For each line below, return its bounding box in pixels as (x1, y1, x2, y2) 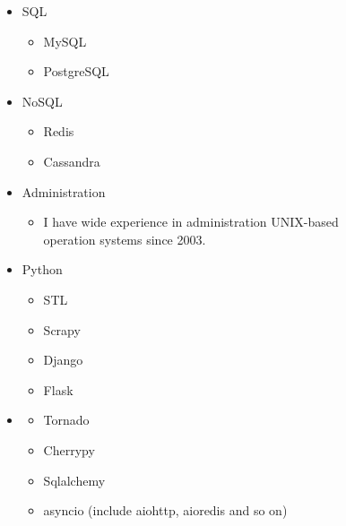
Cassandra (43, 151, 100, 170)
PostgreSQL (43, 62, 109, 81)
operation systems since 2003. (43, 229, 206, 248)
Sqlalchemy (43, 470, 106, 489)
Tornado (43, 410, 90, 429)
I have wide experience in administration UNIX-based (43, 212, 339, 231)
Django (43, 350, 83, 369)
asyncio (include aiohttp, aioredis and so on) (43, 501, 288, 520)
